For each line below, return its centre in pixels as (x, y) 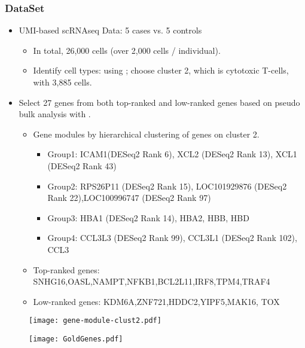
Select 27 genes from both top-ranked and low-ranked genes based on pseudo (159, 102)
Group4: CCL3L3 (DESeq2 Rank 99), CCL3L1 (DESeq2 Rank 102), (172, 238)
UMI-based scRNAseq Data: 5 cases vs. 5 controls (110, 30)
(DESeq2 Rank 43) (82, 165)
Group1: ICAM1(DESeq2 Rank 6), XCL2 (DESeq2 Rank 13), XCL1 (172, 154)
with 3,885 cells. (62, 82)
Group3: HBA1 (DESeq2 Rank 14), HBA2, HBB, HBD (148, 217)
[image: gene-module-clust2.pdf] (95, 321)
